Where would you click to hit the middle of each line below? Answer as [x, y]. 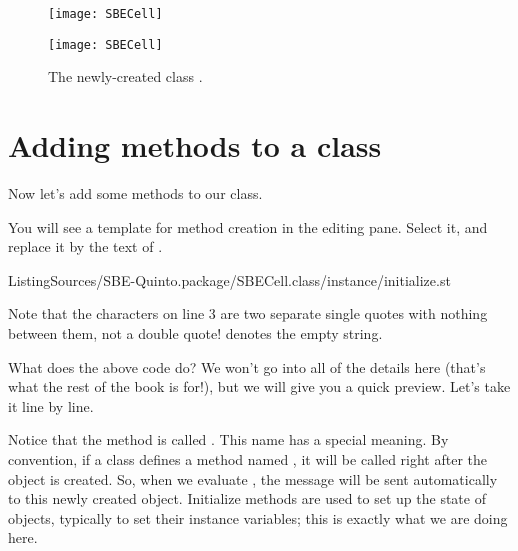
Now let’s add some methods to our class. [135, 193]
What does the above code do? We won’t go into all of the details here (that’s [247, 366]
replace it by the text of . [85, 246]
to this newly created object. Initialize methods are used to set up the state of [247, 498]
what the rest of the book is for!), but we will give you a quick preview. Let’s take [259, 386]
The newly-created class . [125, 76]
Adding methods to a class [195, 145]
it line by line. [51, 405]
